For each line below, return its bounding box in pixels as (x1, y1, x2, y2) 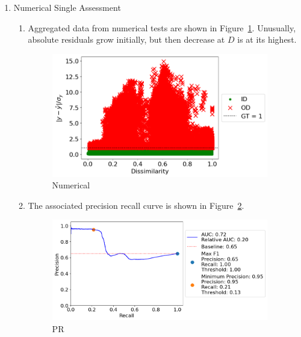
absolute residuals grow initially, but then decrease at (28, 33, 225, 46)
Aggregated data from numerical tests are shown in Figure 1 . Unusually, (28, 21, 296, 34)
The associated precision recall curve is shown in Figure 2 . (28, 199, 244, 211)
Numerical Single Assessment (13, 1, 121, 13)
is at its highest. (237, 33, 297, 46)
